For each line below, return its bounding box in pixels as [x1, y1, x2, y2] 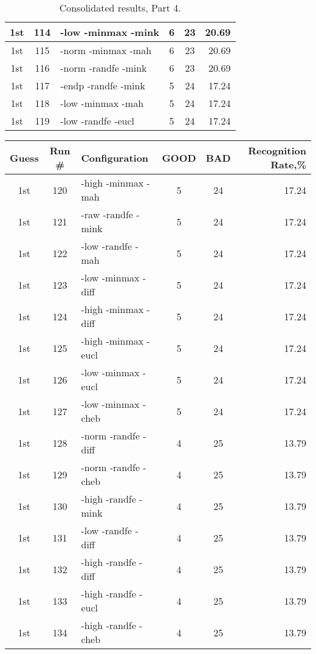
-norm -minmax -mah [60, 43, 152, 57]
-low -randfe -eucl [60, 114, 135, 128]
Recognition [248, 143, 306, 157]
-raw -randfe [81, 207, 133, 221]
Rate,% [270, 157, 306, 171]
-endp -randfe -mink [60, 78, 145, 92]
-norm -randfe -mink [60, 61, 147, 75]
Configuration [81, 150, 149, 165]
